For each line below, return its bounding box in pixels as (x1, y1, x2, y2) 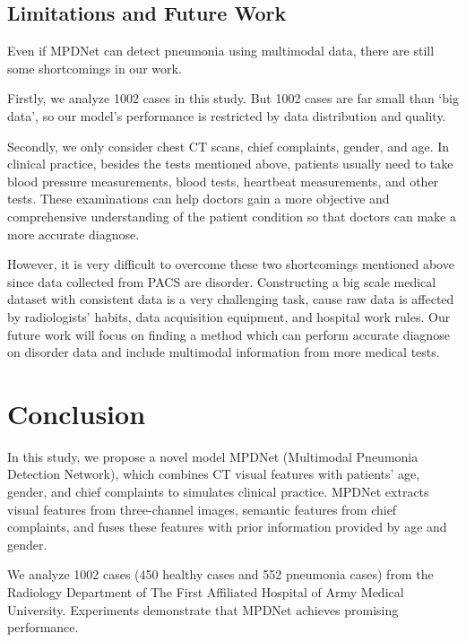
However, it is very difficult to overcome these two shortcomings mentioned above (7, 255, 454, 273)
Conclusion (7, 395, 146, 431)
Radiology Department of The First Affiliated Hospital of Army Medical (7, 582, 404, 601)
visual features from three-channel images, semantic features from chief (7, 499, 397, 518)
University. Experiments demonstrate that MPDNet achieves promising (7, 600, 399, 619)
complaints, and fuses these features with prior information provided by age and (7, 517, 447, 536)
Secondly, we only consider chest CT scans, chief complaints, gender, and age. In (7, 136, 450, 155)
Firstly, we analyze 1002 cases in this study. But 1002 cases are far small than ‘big (7, 89, 459, 108)
